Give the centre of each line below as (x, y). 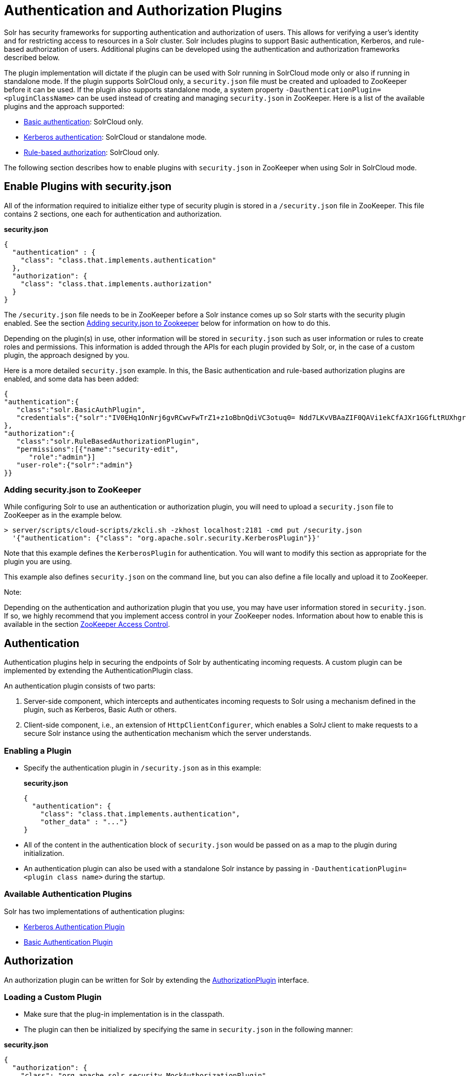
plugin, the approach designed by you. (67, 355)
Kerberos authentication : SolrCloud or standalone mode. (115, 137)
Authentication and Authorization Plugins (143, 10)
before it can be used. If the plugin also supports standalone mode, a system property (144, 89)
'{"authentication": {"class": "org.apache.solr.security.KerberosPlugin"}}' (166, 538)
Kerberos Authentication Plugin (74, 926)
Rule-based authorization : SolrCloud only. (92, 152)
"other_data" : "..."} (84, 822)
